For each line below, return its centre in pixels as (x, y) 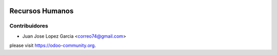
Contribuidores (29, 26)
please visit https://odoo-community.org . (53, 45)
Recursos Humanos (42, 11)
